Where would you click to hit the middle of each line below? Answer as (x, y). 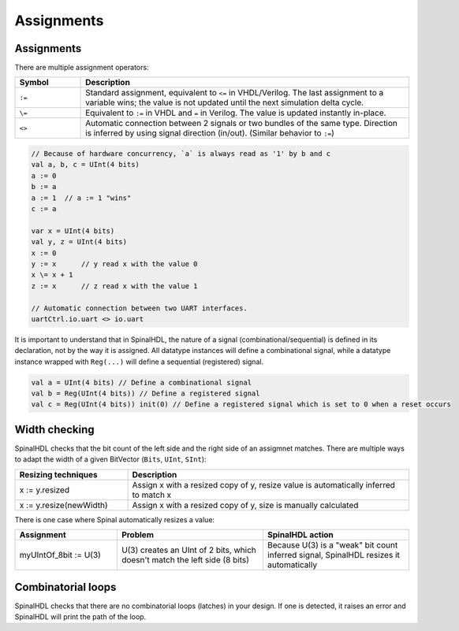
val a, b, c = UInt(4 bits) (85, 165)
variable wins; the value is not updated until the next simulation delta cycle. (225, 102)
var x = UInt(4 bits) (73, 231)
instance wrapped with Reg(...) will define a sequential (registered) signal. (139, 362)
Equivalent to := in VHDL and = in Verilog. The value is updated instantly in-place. (236, 113)
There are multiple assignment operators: (82, 68)
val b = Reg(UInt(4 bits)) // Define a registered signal (146, 393)
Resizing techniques (58, 474)
